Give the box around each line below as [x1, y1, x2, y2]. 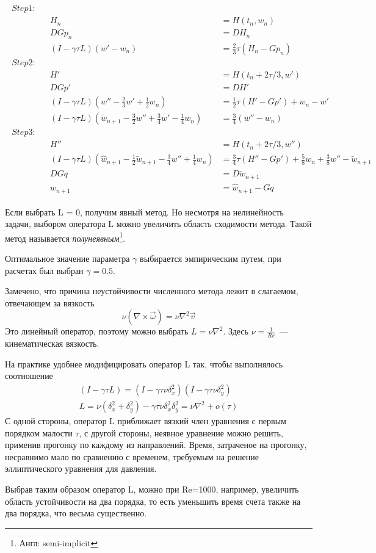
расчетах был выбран [5, 264, 84, 276]
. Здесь [223, 325, 248, 338]
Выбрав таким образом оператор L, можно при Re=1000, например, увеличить [5, 483, 299, 496]
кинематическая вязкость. [5, 337, 99, 350]
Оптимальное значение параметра [5, 252, 130, 265]
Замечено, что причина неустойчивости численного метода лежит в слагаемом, [5, 284, 298, 297]
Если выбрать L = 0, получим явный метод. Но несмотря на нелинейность [5, 205, 284, 218]
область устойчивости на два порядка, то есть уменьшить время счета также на [5, 494, 301, 507]
